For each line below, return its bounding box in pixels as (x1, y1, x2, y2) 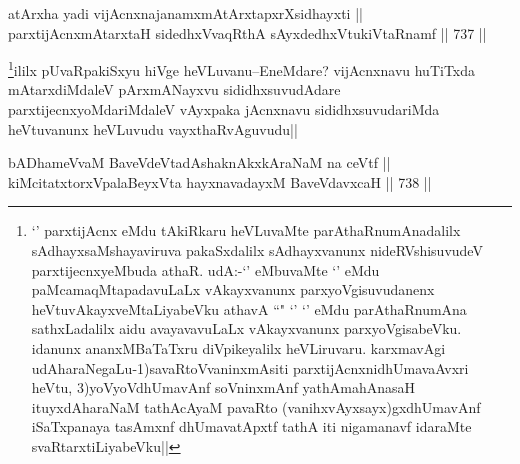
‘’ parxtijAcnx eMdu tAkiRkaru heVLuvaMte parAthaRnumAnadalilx (31, 220, 461, 241)
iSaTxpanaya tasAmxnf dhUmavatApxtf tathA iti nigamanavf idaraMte (31, 416, 472, 437)
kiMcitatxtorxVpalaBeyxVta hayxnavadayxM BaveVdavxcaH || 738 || (8, 171, 432, 192)
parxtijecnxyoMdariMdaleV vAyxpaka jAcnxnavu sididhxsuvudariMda (8, 99, 440, 120)
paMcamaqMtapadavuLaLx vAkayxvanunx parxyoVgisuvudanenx (31, 279, 435, 300)
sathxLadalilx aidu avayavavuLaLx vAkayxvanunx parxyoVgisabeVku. (31, 318, 462, 339)
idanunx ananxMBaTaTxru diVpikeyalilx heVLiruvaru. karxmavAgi (31, 337, 446, 358)
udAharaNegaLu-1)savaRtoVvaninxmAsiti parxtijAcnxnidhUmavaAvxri (31, 357, 469, 378)
